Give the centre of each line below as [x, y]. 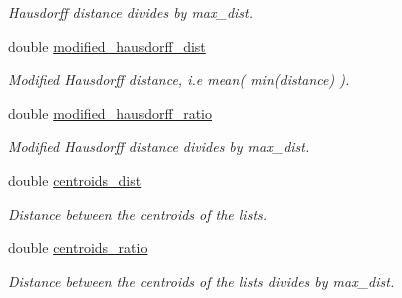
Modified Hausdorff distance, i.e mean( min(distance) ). [179, 79]
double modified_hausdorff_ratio [110, 112]
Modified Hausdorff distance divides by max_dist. [159, 146]
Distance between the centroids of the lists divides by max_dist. [201, 280]
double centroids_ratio [78, 247]
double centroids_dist [75, 179]
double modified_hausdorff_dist [107, 45]
